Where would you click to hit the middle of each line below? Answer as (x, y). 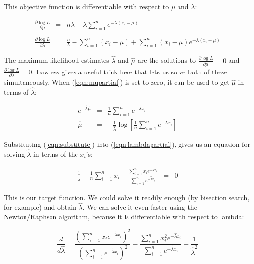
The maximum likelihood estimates (57, 60)
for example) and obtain (40, 207)
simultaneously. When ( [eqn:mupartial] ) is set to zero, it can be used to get (117, 82)
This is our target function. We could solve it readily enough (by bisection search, (127, 197)
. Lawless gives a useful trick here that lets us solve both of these (130, 71)
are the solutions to (167, 60)
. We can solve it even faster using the (140, 207)
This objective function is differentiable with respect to (87, 6)
